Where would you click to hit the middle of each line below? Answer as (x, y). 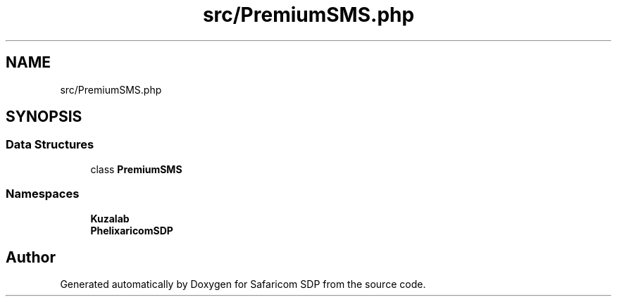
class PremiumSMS (136, 169)
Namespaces (43, 194)
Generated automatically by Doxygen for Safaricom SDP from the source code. (243, 284)
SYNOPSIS (44, 117)
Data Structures (50, 145)
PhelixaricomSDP (132, 230)
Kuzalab (110, 218)
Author (31, 257)
